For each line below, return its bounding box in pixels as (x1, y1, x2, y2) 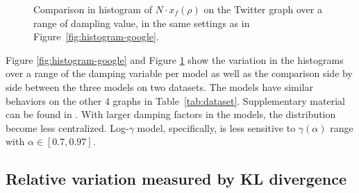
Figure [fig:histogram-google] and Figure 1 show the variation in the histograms (6, 52, 344, 67)
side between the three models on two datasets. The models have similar (6, 79, 314, 94)
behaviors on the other (6, 93, 102, 108)
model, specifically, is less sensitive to (137, 120, 296, 135)
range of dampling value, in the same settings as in (33, 15, 250, 30)
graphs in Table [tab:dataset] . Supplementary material (112, 93, 345, 108)
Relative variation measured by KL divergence (6, 168, 347, 190)
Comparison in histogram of (33, 2, 152, 16)
